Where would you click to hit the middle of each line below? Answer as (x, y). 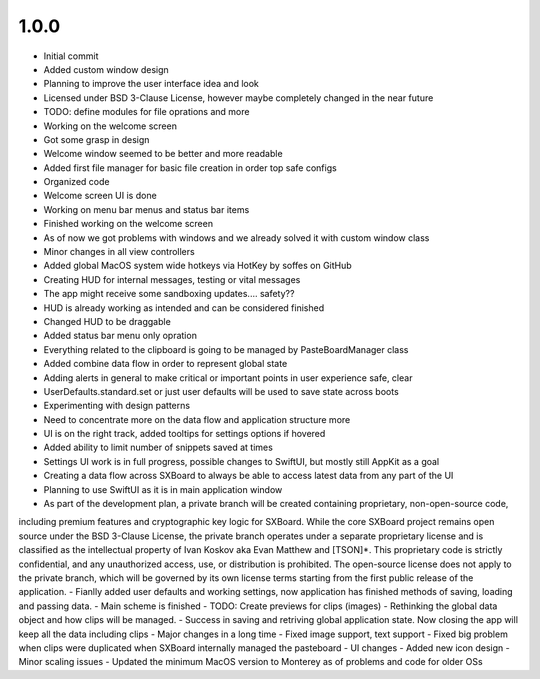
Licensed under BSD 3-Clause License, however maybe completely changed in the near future (238, 97)
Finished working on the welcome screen (128, 224)
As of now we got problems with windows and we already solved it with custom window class (236, 237)
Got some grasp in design (96, 139)
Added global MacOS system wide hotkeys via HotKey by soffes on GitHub (197, 266)
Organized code (76, 182)
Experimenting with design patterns (116, 406)
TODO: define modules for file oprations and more (146, 112)
